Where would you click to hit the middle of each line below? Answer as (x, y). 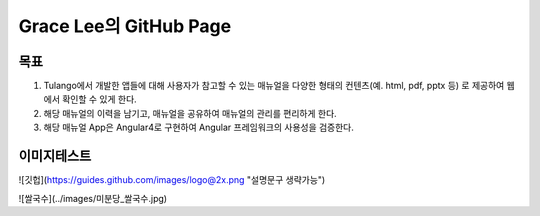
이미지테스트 (55, 156)
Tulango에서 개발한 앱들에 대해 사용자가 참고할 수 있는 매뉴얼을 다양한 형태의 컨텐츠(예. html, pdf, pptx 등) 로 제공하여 (274, 86)
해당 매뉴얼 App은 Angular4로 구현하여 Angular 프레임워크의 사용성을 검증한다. (199, 127)
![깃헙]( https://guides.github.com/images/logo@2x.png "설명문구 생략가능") (172, 180)
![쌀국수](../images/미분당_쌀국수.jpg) (93, 198)
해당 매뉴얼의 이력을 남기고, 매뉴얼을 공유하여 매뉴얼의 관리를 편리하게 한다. (190, 113)
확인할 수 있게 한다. (99, 99)
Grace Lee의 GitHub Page (125, 26)
